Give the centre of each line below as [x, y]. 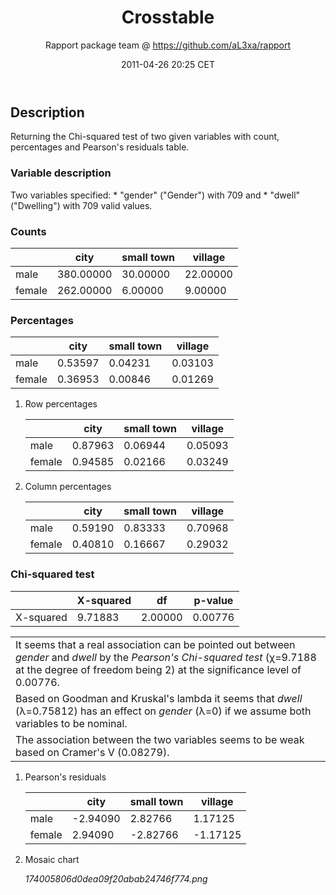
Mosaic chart [52, 859]
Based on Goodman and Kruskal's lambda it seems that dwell [159, 698]
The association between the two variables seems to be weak [160, 739]
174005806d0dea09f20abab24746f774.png [116, 878]
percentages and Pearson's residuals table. [100, 147]
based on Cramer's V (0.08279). [92, 752]
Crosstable [168, 17]
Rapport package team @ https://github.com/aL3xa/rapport [168, 45]
